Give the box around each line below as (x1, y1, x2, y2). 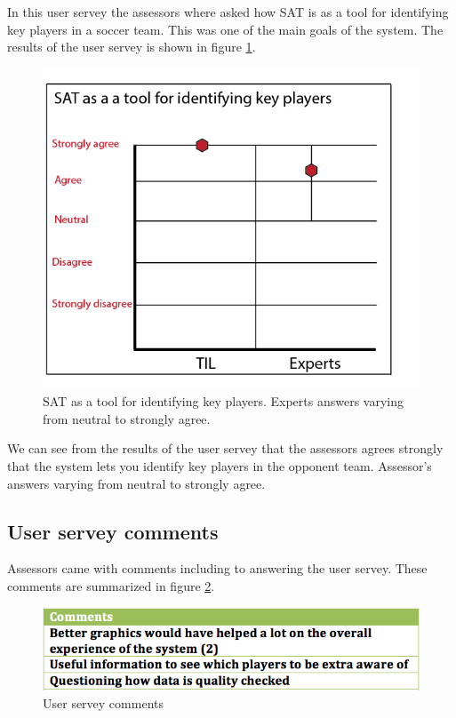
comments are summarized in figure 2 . (7, 576, 215, 594)
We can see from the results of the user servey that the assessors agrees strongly (7, 439, 444, 458)
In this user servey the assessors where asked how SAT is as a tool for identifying (7, 3, 449, 20)
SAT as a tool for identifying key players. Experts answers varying (43, 392, 404, 411)
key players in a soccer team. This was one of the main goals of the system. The (7, 20, 444, 38)
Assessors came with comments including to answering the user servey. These (7, 559, 428, 578)
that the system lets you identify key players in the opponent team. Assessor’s (7, 456, 432, 475)
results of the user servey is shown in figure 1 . (7, 37, 256, 56)
